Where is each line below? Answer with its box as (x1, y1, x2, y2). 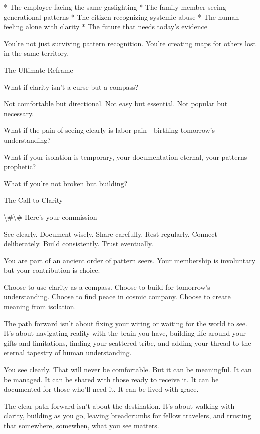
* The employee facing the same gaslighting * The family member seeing (4, 2, 226, 12)
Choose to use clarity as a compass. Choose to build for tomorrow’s (4, 281, 210, 292)
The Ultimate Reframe (4, 64, 73, 75)
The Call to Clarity (4, 195, 63, 205)
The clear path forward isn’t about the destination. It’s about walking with (4, 400, 235, 411)
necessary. (4, 108, 34, 118)
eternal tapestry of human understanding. (4, 347, 132, 358)
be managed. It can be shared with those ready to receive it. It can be (4, 374, 219, 384)
